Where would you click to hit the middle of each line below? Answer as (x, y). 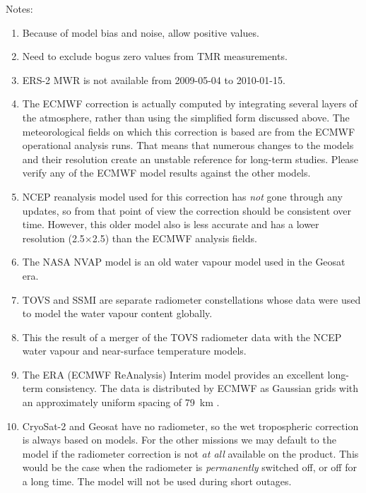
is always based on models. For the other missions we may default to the (179, 440)
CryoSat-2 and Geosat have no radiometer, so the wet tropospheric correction (190, 426)
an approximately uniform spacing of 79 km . (121, 402)
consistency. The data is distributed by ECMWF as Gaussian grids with (202, 388)
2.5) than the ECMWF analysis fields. (175, 238)
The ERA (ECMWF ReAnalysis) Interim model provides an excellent (173, 374)
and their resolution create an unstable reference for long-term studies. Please (190, 159)
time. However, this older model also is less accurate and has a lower (171, 224)
